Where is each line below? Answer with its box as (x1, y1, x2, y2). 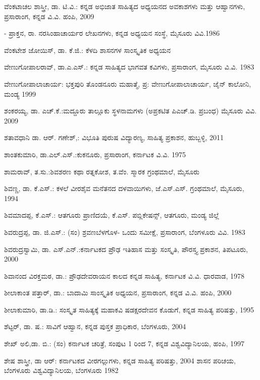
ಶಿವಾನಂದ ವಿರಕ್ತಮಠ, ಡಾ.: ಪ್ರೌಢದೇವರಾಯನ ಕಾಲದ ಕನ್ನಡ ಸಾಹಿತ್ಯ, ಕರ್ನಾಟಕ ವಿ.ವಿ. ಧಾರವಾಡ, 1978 (4, 270, 245, 281)
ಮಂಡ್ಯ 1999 (4, 88, 36, 99)
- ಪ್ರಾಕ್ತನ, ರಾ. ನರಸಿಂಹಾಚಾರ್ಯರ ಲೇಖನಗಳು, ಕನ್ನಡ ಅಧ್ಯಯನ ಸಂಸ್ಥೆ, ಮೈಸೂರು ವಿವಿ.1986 (4, 28, 220, 38)
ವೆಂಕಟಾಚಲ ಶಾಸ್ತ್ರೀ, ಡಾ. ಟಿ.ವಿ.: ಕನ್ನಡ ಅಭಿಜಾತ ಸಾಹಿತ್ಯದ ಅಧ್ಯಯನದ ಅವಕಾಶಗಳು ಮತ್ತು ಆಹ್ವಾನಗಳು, (4, 1, 245, 11)
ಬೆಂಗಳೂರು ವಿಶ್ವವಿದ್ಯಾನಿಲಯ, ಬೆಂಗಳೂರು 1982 (4, 365, 119, 375)
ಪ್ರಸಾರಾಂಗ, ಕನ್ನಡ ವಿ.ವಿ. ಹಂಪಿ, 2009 (4, 11, 94, 21)
